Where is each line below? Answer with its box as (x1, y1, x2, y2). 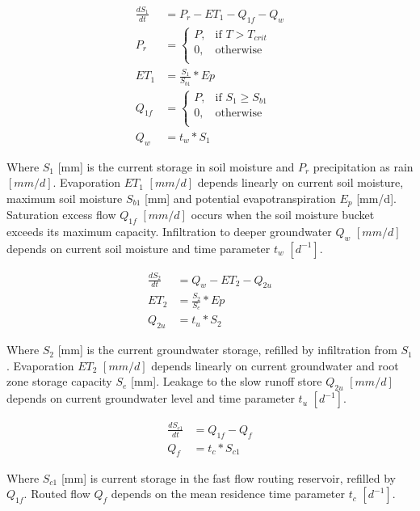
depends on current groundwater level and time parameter (6, 390, 295, 407)
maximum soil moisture (6, 189, 123, 206)
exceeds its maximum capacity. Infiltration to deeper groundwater (6, 222, 332, 239)
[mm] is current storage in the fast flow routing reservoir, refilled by (61, 469, 396, 486)
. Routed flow (23, 485, 90, 502)
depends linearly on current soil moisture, (197, 174, 404, 191)
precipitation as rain (313, 158, 414, 175)
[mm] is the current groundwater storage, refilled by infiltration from (57, 341, 397, 358)
